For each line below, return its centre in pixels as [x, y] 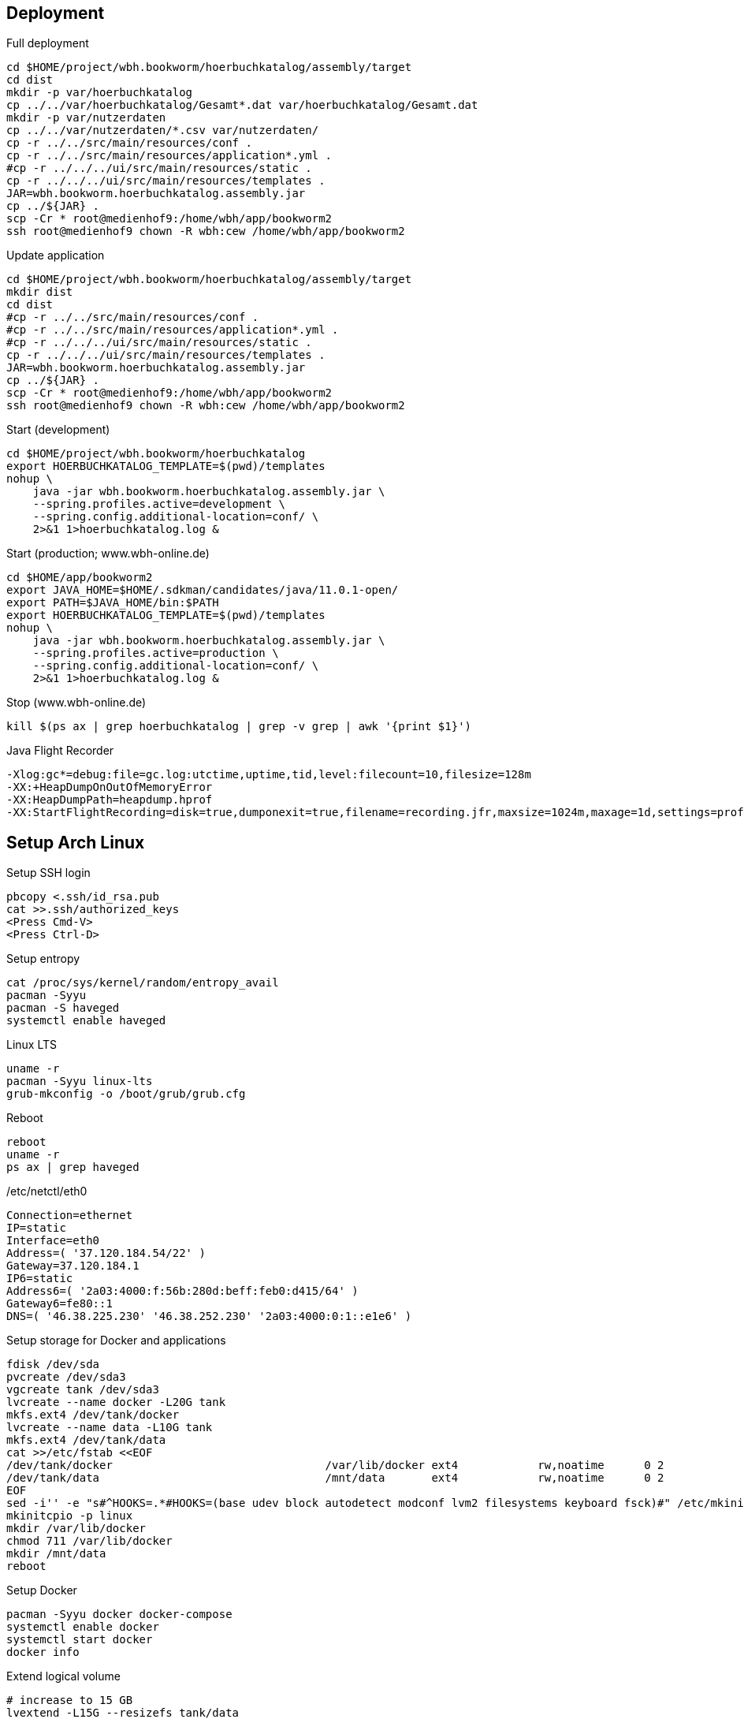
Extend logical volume [63, 1676]
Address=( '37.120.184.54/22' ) [106, 1253]
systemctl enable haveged [86, 1021]
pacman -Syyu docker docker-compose [119, 1615]
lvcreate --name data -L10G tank [110, 1428]
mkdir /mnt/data [56, 1554]
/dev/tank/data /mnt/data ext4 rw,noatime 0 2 [335, 1478]
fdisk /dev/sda [53, 1365]
